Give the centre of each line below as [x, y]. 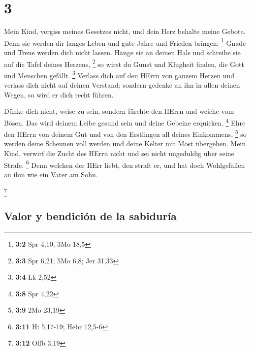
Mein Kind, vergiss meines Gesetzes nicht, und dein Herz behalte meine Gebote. [125, 31]
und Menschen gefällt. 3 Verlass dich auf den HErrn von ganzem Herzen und [119, 74]
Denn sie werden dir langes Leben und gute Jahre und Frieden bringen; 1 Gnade [125, 42]
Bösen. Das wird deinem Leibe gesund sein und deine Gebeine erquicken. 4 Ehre [125, 122]
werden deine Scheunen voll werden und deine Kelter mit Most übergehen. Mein [125, 144]
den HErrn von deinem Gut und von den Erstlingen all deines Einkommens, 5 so [125, 133]
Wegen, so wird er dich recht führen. [59, 94]
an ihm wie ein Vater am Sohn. [51, 174]
